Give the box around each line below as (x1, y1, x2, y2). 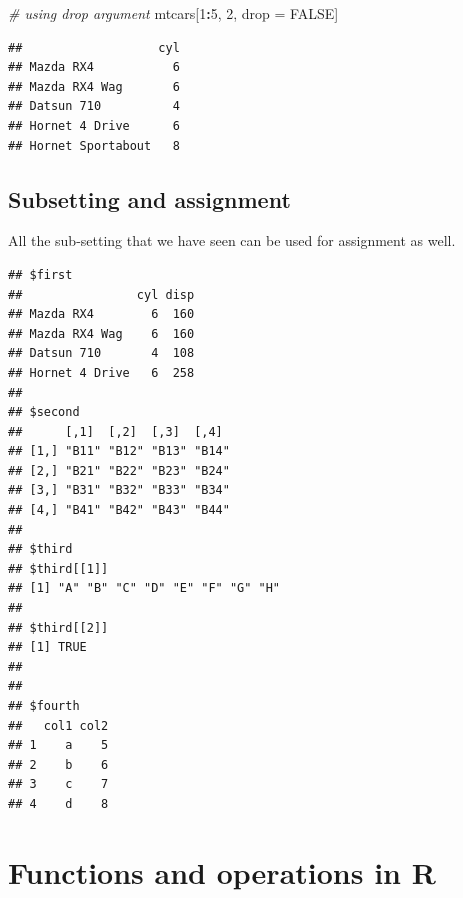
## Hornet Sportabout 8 (8, 138, 180, 153)
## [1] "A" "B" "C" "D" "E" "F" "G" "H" (8, 581, 281, 596)
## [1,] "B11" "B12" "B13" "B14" (8, 444, 230, 459)
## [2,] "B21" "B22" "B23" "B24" (8, 463, 230, 478)
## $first (8, 267, 73, 282)
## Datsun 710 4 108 (8, 346, 195, 361)
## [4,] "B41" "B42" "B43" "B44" (8, 503, 230, 518)
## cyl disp (8, 287, 195, 302)
